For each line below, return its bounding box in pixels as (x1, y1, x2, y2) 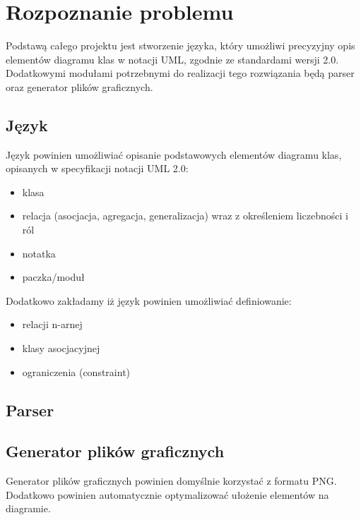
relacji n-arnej (22, 317, 83, 332)
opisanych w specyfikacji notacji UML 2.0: (6, 161, 189, 176)
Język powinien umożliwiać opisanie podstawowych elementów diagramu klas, (6, 147, 342, 162)
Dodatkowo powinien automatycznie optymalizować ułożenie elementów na (6, 487, 329, 502)
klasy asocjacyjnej (22, 341, 100, 356)
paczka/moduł (22, 270, 85, 284)
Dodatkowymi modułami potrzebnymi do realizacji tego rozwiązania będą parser (6, 66, 355, 80)
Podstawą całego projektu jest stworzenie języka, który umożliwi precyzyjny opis (6, 38, 355, 53)
